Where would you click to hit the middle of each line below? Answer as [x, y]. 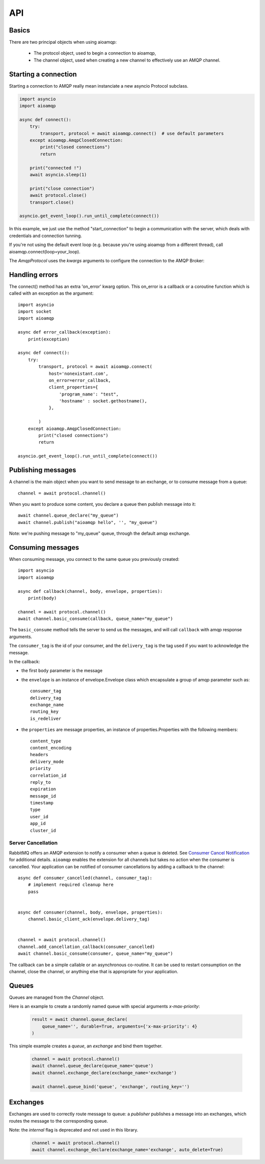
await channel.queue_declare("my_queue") [68, 516]
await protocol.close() [58, 195]
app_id [38, 824]
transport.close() [52, 202]
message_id [43, 796]
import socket [35, 312]
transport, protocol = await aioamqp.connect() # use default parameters [132, 133]
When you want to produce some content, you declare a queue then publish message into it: [103, 504]
